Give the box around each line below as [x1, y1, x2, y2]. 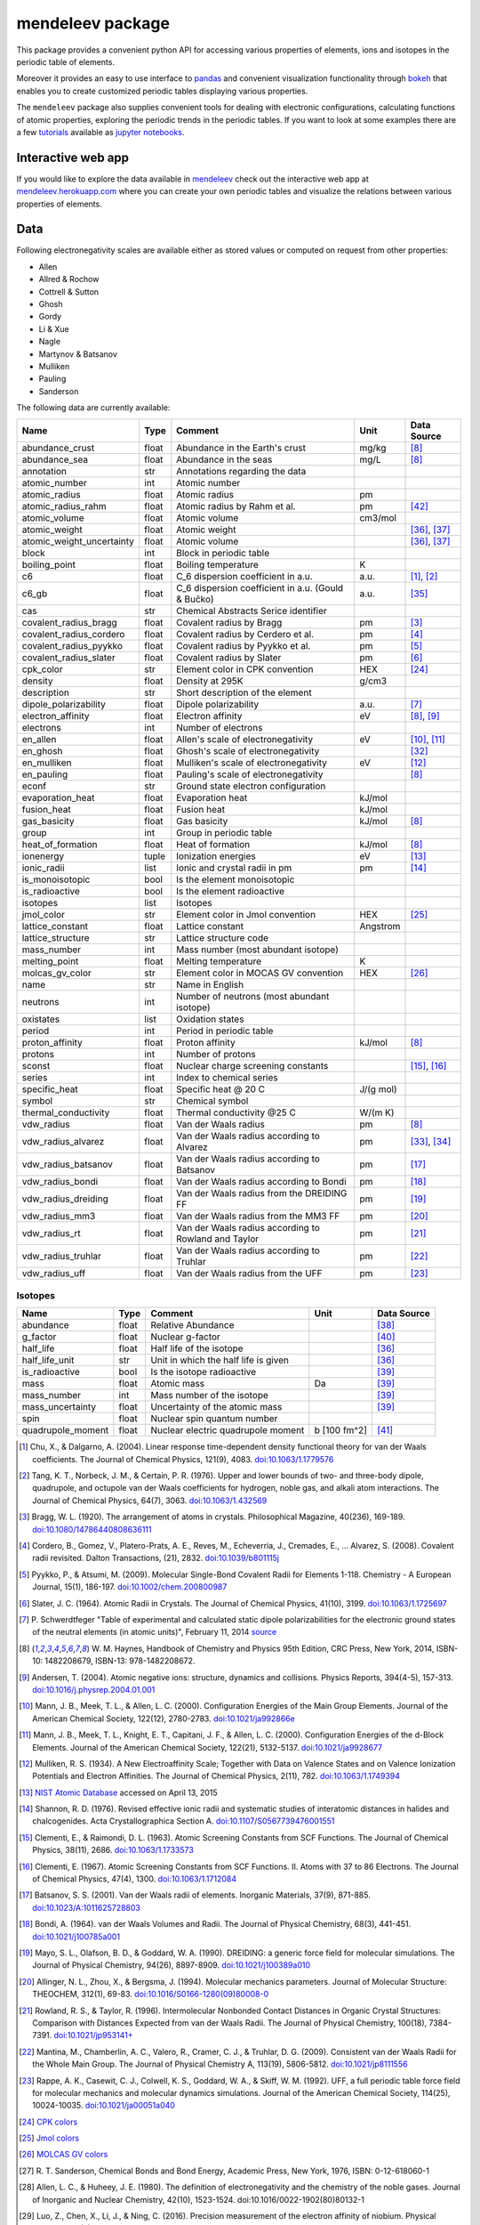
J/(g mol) [359, 1082, 397, 1095]
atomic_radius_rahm [21, 499, 107, 512]
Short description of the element [176, 686, 312, 699]
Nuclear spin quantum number [150, 1412, 278, 1425]
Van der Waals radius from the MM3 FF [176, 1210, 340, 1222]
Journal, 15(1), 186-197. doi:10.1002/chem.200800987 [32, 1582, 228, 1592]
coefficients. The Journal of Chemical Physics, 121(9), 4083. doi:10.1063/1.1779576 [32, 1453, 334, 1464]
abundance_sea [21, 453, 89, 465]
